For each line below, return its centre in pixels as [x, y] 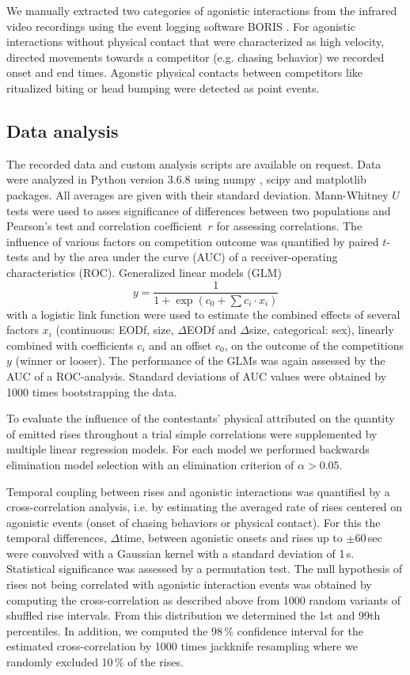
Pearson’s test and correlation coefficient [104, 226]
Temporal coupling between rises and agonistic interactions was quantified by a [198, 491]
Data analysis [63, 130]
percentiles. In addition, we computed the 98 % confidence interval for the [185, 630]
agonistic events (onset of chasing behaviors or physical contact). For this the [194, 522]
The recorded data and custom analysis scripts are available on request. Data [194, 163]
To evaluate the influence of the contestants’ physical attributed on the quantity [201, 418]
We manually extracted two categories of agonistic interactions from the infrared [202, 10]
